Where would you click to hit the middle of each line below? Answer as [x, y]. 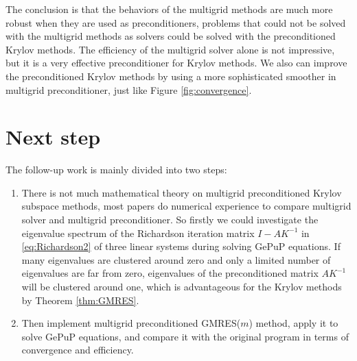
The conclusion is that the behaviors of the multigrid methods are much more [169, 9]
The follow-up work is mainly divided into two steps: [116, 170]
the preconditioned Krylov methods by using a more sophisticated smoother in [171, 76]
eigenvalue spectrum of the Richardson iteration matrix [138, 233]
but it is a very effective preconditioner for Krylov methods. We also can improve [176, 63]
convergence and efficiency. [78, 350]
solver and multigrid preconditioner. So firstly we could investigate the [170, 220]
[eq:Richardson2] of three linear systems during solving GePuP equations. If [181, 246]
